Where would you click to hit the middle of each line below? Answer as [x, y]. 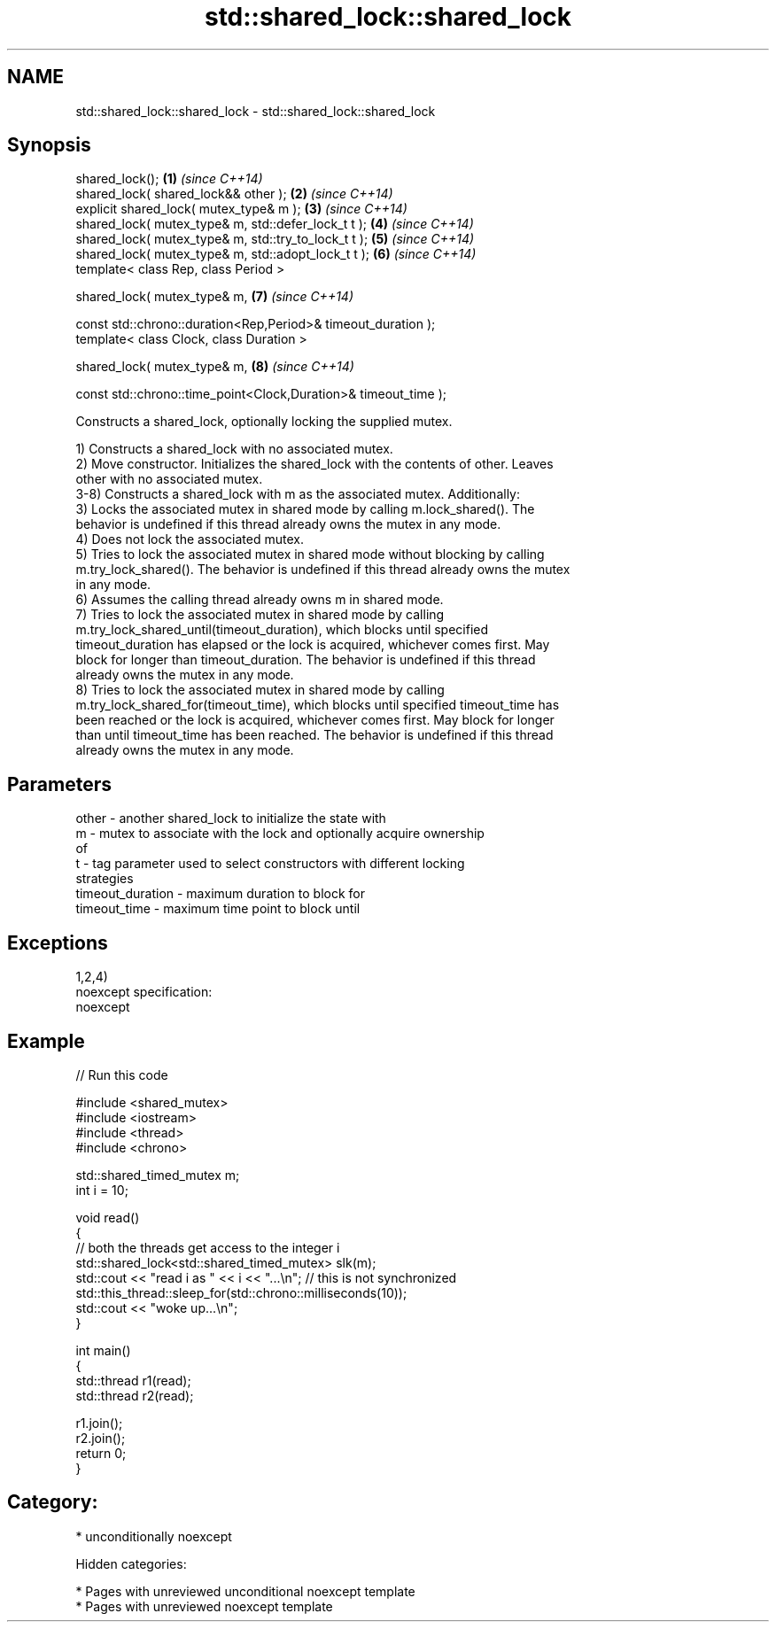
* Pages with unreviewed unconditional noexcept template [245, 1591]
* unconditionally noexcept [154, 1536]
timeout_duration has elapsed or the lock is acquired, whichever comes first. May [313, 645]
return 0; [101, 1453]
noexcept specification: [144, 992]
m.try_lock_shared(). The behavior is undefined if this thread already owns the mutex [323, 570]
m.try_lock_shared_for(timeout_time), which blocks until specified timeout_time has [318, 705]
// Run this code [122, 1074]
